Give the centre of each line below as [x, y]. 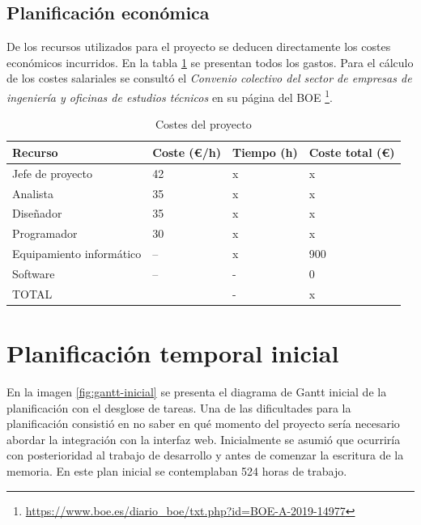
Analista [33, 193]
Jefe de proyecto [52, 173]
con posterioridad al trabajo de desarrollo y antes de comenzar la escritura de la [205, 455]
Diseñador [37, 213]
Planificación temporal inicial [173, 353]
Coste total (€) [352, 152]
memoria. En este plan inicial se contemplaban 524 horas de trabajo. [177, 470]
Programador [45, 233]
